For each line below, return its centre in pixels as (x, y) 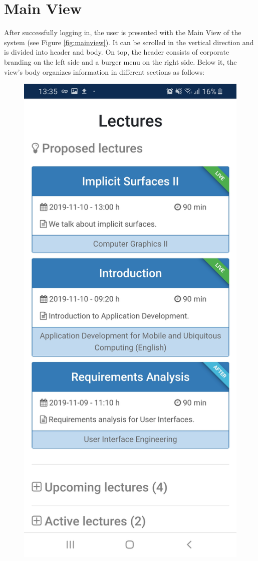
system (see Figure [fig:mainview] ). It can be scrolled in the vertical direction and (129, 42)
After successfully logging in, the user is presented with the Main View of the (123, 32)
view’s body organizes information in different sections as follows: (104, 71)
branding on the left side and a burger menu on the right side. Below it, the (120, 61)
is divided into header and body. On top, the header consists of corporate (117, 52)
